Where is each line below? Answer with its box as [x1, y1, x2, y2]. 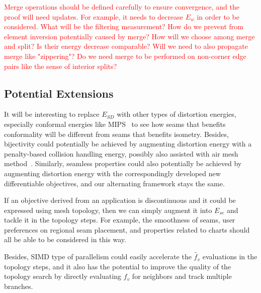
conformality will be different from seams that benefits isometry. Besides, [4, 128, 229, 139]
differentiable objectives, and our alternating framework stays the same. [4, 178, 225, 188]
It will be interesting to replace [4, 109, 100, 119]
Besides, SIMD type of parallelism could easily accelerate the [4, 251, 192, 262]
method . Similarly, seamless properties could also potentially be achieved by [4, 158, 242, 169]
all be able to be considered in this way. [4, 234, 126, 245]
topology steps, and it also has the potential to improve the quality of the [4, 261, 231, 271]
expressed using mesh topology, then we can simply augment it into [4, 204, 212, 215]
